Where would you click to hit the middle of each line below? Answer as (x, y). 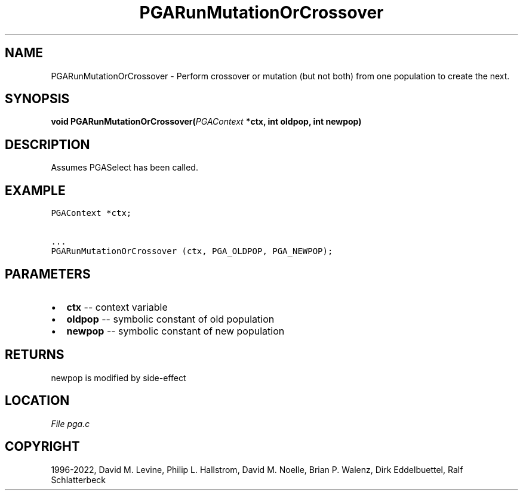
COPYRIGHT (42, 447)
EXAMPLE (35, 190)
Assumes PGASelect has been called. (124, 168)
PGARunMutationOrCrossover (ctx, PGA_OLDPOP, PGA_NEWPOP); (192, 251)
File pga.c (70, 423)
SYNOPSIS (37, 99)
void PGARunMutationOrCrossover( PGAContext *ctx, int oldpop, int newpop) (206, 122)
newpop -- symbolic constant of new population (176, 331)
